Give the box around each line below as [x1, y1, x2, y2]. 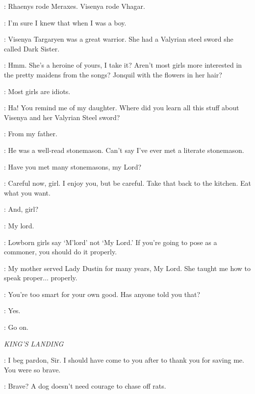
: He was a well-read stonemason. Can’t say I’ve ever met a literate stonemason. [4, 145, 244, 155]
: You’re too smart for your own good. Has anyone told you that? [4, 289, 201, 299]
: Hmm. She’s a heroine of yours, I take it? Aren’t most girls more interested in [4, 60, 242, 70]
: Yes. [4, 305, 21, 316]
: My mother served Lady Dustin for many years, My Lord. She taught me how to [4, 263, 251, 273]
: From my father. [4, 128, 57, 139]
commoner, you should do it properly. [4, 246, 117, 257]
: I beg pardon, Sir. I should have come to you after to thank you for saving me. [4, 355, 244, 365]
